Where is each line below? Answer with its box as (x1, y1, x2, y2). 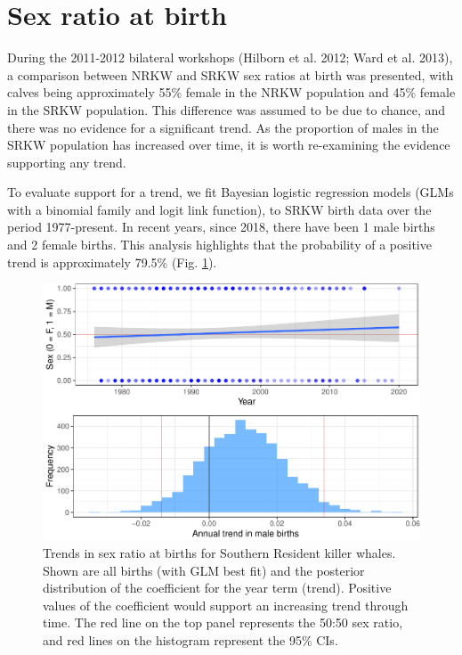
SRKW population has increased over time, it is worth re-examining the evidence (7, 135, 450, 154)
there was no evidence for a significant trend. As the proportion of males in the (7, 118, 439, 136)
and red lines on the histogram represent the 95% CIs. (43, 630, 338, 649)
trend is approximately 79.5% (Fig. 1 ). (7, 252, 217, 271)
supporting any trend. (7, 152, 126, 171)
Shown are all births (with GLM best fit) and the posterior (43, 561, 365, 579)
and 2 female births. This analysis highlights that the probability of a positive (7, 235, 432, 254)
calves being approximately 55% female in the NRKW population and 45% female (7, 83, 456, 102)
